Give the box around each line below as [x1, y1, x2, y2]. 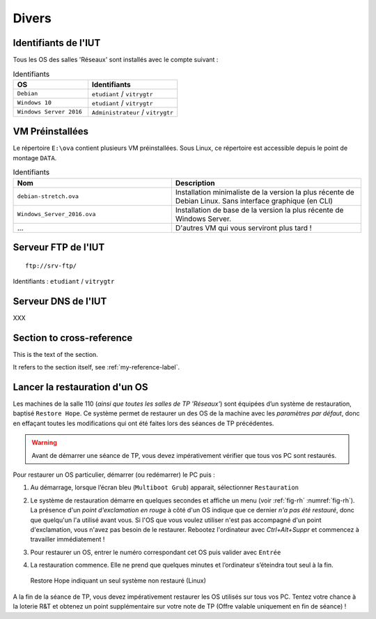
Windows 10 [17, 99, 52, 107]
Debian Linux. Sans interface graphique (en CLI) [175, 196, 334, 206]
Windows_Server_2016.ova [17, 211, 96, 217]
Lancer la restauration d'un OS [13, 381, 148, 393]
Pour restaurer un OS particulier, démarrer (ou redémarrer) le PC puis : [13, 471, 215, 479]
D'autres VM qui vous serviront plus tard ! [175, 223, 313, 233]
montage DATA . [13, 153, 57, 162]
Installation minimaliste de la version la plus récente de [175, 187, 354, 197]
